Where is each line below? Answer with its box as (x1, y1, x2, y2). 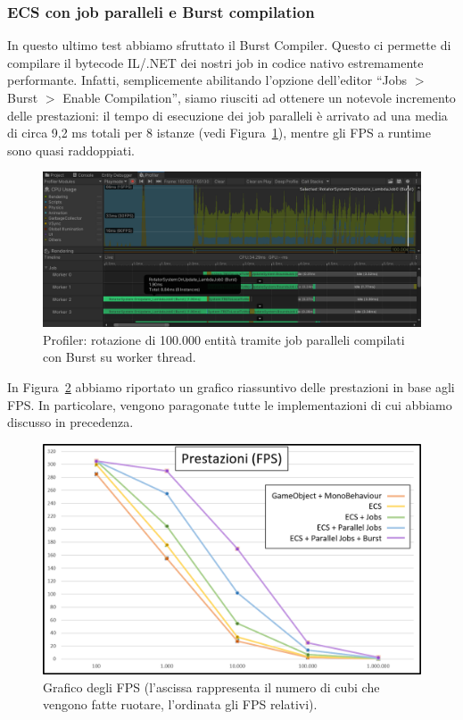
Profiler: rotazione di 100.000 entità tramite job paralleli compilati (43, 330, 405, 348)
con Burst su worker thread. (43, 347, 196, 366)
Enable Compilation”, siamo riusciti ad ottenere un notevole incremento (62, 88, 456, 106)
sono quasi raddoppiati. (7, 140, 135, 159)
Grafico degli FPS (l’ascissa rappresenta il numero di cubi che (43, 677, 380, 696)
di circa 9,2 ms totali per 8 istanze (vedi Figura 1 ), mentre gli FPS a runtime (7, 123, 431, 142)
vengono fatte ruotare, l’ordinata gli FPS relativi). (43, 695, 318, 714)
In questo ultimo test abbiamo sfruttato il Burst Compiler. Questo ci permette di (7, 36, 451, 54)
